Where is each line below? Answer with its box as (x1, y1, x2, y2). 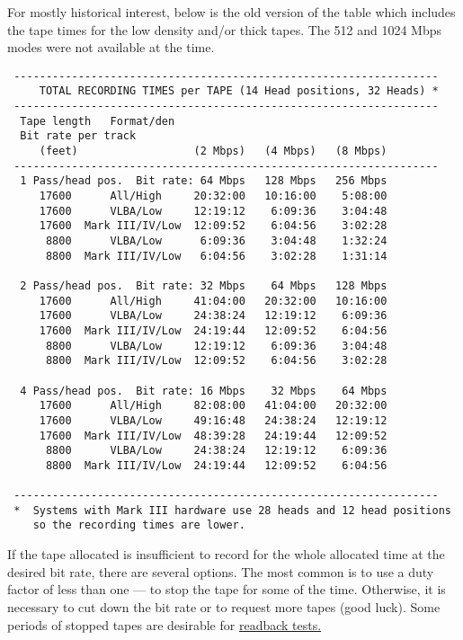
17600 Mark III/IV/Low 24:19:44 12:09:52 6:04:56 (39, 324, 387, 337)
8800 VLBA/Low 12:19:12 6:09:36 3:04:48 (45, 339, 387, 352)
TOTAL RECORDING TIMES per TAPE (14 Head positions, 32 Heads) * (39, 84, 439, 98)
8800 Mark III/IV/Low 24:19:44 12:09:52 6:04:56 (45, 458, 387, 472)
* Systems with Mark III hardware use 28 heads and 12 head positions (13, 503, 451, 517)
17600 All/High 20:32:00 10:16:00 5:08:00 (39, 190, 387, 203)
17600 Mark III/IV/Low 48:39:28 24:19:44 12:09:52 (39, 429, 387, 442)
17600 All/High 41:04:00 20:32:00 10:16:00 (39, 294, 387, 307)
